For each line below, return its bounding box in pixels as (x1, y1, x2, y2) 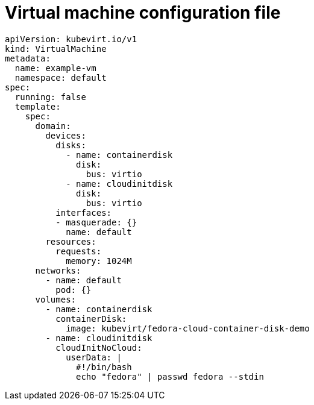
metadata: (5, 53, 51, 63)
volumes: (35, 294, 77, 304)
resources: (45, 236, 96, 246)
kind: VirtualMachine (5, 43, 107, 54)
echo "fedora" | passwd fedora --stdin (76, 371, 264, 381)
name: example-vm (14, 63, 96, 73)
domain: (35, 121, 71, 131)
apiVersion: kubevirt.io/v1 (5, 34, 137, 44)
